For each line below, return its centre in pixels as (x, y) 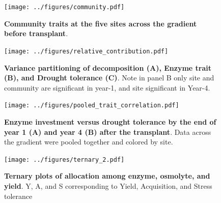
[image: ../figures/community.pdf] (64, 7)
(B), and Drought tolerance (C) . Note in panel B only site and (109, 78)
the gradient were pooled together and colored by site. (89, 142)
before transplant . (36, 33)
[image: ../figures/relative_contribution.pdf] (86, 51)
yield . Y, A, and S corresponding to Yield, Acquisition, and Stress (108, 185)
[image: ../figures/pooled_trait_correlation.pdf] (92, 106)
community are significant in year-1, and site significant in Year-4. (107, 87)
